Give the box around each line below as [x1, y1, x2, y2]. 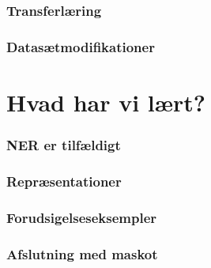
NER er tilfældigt [6, 134, 121, 154]
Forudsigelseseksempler [6, 207, 157, 227]
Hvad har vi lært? [6, 85, 206, 118]
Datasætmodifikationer [6, 36, 155, 56]
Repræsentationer [6, 171, 122, 191]
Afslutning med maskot [6, 243, 158, 263]
